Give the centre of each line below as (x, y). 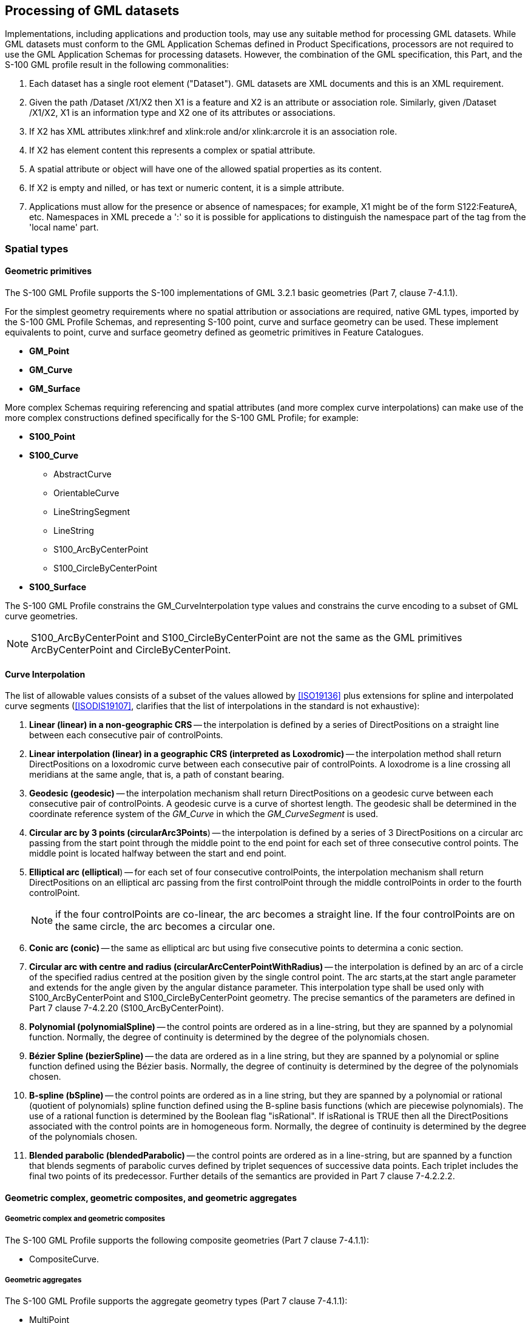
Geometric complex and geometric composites (85, 1219)
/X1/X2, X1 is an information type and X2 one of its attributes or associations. (182, 113)
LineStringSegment (92, 512)
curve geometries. (41, 616)
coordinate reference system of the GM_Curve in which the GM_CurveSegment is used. (204, 814)
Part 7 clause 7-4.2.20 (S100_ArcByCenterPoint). (127, 1008)
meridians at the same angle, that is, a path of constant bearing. (157, 775)
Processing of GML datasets (92, 11)
